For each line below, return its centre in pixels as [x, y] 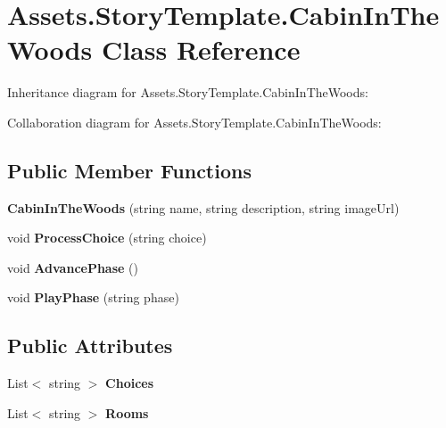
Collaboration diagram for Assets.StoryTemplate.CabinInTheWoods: [194, 122]
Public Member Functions [129, 170]
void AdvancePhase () [73, 267]
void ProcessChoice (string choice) [107, 238]
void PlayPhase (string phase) [93, 297]
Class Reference [201, 49]
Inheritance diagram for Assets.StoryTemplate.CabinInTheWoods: [188, 92]
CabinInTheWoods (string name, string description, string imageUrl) [203, 207]
